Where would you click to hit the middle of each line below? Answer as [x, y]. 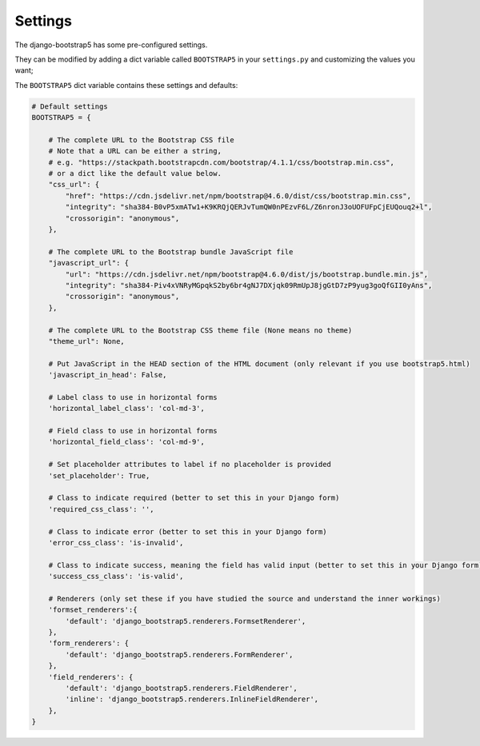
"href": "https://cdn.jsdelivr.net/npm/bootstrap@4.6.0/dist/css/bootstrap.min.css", [238, 195]
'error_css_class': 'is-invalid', [116, 543]
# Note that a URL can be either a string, [135, 151]
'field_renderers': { [91, 677]
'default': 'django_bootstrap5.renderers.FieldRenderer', [181, 688]
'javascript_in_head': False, [108, 375]
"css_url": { [74, 185]
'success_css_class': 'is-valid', [116, 576]
